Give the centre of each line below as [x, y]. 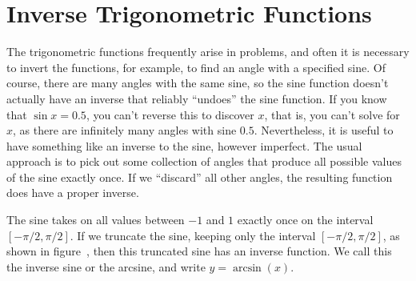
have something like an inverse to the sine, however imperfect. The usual [184, 145]
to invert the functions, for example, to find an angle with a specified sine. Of [196, 67]
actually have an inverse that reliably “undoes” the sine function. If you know [197, 98]
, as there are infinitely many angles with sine [125, 130]
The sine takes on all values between [96, 220]
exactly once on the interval [305, 220]
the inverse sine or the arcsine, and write [106, 266]
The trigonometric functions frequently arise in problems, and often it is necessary [208, 52]
